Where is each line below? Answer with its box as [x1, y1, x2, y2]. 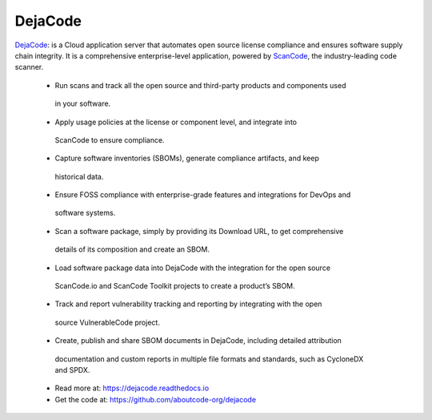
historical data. [54, 172, 104, 181]
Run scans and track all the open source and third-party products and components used [54, 80, 346, 90]
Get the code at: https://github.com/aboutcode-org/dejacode [54, 394, 256, 404]
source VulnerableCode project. [54, 317, 160, 327]
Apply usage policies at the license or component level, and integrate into [54, 117, 298, 127]
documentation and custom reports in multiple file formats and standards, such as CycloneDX [54, 353, 364, 364]
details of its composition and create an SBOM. [54, 244, 210, 254]
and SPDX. [54, 365, 90, 374]
